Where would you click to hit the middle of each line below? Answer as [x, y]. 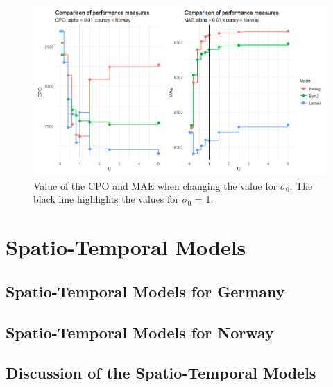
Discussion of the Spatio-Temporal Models [161, 373]
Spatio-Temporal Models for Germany [145, 291]
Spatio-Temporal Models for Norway [140, 332]
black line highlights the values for [106, 199]
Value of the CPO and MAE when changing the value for [155, 185]
